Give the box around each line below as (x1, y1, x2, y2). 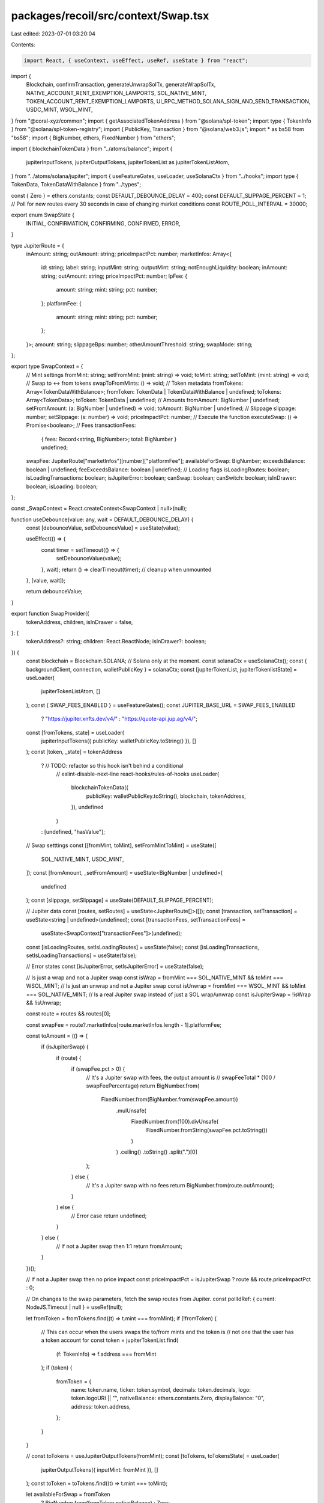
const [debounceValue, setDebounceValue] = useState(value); (26, 524, 180, 531)
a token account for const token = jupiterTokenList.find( (41, 1336, 179, 1344)
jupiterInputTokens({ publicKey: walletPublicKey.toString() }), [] (41, 737, 196, 744)
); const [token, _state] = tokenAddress (26, 748, 122, 756)
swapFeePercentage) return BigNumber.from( (86, 1082, 200, 1089)
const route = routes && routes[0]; (26, 1010, 111, 1017)
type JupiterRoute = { (11, 242, 64, 249)
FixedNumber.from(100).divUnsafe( (131, 1118, 219, 1125)
